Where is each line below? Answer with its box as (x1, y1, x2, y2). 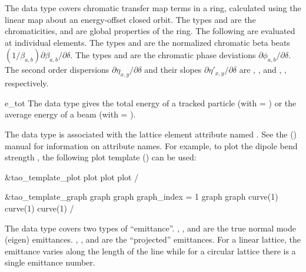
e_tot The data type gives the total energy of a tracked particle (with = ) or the (5, 96, 297, 109)
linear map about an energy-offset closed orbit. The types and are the (5, 13, 256, 25)
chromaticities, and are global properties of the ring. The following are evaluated (5, 25, 295, 37)
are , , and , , (239, 63, 287, 76)
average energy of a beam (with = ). (5, 108, 136, 120)
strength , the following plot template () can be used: (5, 151, 197, 163)
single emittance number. (5, 256, 95, 268)
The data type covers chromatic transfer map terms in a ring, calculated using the (5, 2, 301, 14)
